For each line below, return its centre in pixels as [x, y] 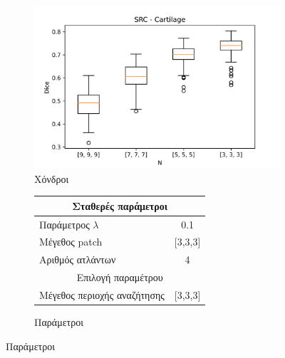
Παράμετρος [64, 224]
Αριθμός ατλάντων [78, 259]
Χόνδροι [52, 178]
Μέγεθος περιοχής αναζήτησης [102, 295]
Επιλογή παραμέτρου [120, 277]
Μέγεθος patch [71, 242]
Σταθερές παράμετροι [120, 205]
